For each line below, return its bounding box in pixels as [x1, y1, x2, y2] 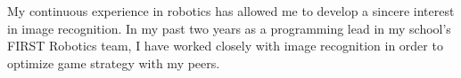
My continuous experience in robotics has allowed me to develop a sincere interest [7, 2, 455, 19]
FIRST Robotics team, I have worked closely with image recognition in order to [7, 36, 443, 55]
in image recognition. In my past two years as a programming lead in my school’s [7, 19, 451, 37]
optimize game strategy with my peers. [7, 53, 220, 72]
